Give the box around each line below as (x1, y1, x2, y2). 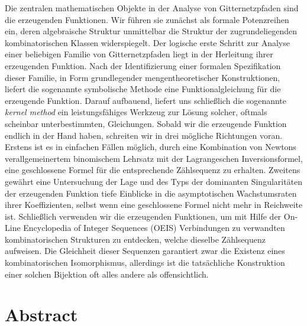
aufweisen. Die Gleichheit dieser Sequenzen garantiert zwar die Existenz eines (5, 244, 285, 257)
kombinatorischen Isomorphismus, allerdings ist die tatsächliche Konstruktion (5, 256, 285, 269)
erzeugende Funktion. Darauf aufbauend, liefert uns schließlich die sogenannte (5, 94, 287, 106)
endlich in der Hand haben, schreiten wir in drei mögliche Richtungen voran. (5, 129, 283, 141)
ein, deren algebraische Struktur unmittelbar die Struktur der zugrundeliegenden (5, 25, 298, 37)
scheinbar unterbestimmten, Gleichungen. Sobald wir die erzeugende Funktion (5, 117, 287, 129)
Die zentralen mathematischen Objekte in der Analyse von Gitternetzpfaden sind (5, 2, 299, 14)
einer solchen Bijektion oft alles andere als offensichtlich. (5, 268, 209, 280)
